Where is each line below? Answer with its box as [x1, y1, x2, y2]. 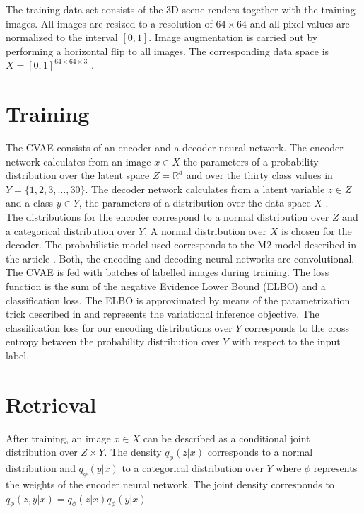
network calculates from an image [6, 154, 151, 168]
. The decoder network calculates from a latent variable [85, 181, 325, 196]
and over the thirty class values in [186, 168, 333, 183]
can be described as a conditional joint [143, 430, 310, 445]
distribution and [6, 461, 76, 475]
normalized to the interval [6, 30, 118, 45]
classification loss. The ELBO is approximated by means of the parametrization [6, 292, 351, 307]
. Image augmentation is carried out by [148, 30, 318, 45]
